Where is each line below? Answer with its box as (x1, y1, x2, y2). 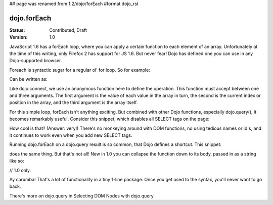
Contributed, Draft (49, 27, 87, 33)
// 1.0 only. (9, 167, 31, 173)
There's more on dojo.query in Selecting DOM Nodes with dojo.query (9, 192, 154, 199)
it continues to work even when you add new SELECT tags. (9, 132, 132, 138)
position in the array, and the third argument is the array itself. (9, 99, 138, 106)
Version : (9, 34, 28, 40)
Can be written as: (9, 76, 48, 82)
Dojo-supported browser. (9, 58, 62, 64)
